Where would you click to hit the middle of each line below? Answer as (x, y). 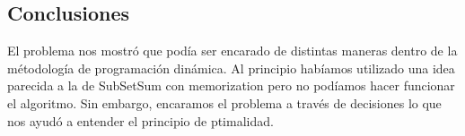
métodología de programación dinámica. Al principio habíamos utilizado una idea (231, 68)
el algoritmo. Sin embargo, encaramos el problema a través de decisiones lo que (224, 102)
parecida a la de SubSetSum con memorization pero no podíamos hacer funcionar (231, 85)
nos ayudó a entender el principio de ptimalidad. (140, 120)
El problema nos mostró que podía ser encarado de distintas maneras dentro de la (232, 51)
